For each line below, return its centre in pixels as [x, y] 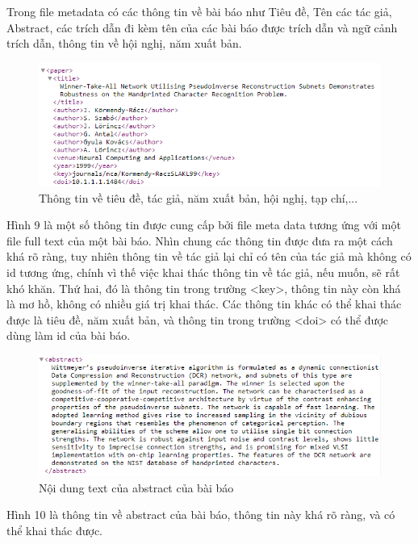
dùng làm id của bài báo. [69, 335]
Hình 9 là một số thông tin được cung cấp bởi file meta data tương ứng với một [204, 225]
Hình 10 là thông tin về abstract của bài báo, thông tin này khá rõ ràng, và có [201, 515]
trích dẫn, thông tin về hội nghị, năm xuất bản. [124, 43]
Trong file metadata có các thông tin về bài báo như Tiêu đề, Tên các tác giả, [199, 11]
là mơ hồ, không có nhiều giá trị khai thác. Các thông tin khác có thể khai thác [204, 304]
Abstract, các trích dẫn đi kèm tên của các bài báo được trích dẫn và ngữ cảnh [202, 27]
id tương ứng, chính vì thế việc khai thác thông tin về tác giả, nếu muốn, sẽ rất [203, 272]
